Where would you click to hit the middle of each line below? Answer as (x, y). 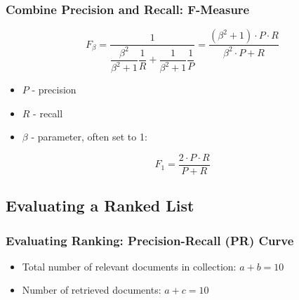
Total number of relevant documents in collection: (129, 266)
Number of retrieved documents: (92, 290)
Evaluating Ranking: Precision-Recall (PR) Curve (150, 240)
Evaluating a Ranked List (100, 206)
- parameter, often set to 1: (89, 137)
